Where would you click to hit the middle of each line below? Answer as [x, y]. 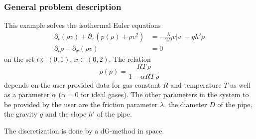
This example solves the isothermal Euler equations [82, 25]
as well [241, 84]
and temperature [196, 84]
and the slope [66, 114]
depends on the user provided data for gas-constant [82, 84]
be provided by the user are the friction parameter [81, 104]
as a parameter [27, 94]
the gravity [21, 114]
